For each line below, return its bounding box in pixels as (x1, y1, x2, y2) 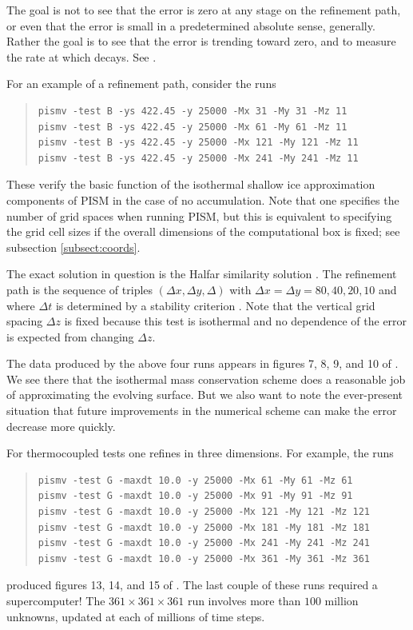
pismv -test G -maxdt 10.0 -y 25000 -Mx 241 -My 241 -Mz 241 (38, 537, 371, 549)
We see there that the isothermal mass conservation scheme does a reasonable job (6, 370, 406, 387)
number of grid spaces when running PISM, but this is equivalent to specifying (6, 207, 392, 224)
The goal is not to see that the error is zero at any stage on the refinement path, (6, 2, 401, 18)
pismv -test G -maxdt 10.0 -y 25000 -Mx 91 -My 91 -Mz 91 (38, 490, 353, 502)
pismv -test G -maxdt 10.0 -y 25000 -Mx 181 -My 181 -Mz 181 (38, 521, 371, 533)
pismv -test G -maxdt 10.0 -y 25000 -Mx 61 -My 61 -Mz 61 (38, 474, 353, 486)
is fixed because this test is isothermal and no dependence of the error (64, 313, 407, 329)
